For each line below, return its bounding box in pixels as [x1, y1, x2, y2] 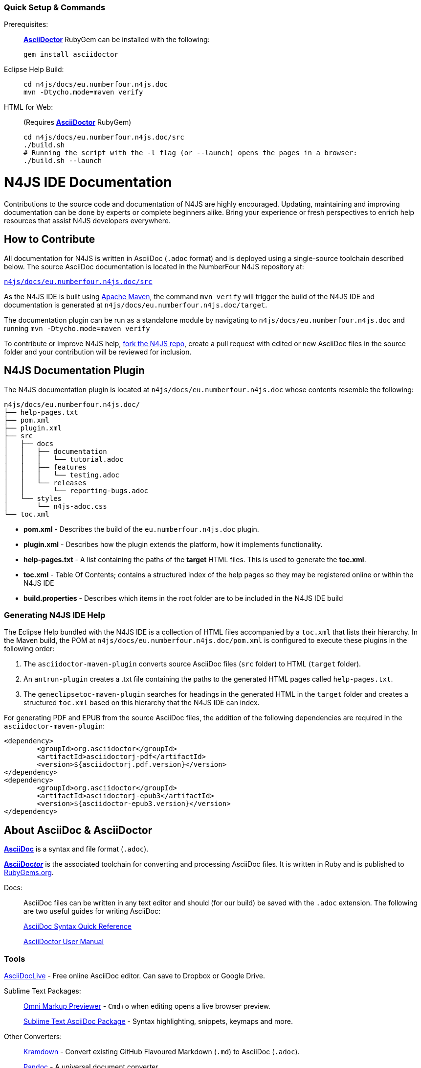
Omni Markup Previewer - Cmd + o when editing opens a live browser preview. [23, 1001, 271, 1010]
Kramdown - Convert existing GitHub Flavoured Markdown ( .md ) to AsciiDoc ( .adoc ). [23, 1047, 300, 1056]
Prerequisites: [4, 20, 48, 29]
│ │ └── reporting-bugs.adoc [4, 486, 149, 495]
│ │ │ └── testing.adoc [4, 471, 120, 479]
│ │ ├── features [4, 463, 87, 471]
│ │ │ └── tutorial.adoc [4, 455, 124, 463]
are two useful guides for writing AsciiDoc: [23, 907, 161, 916]
